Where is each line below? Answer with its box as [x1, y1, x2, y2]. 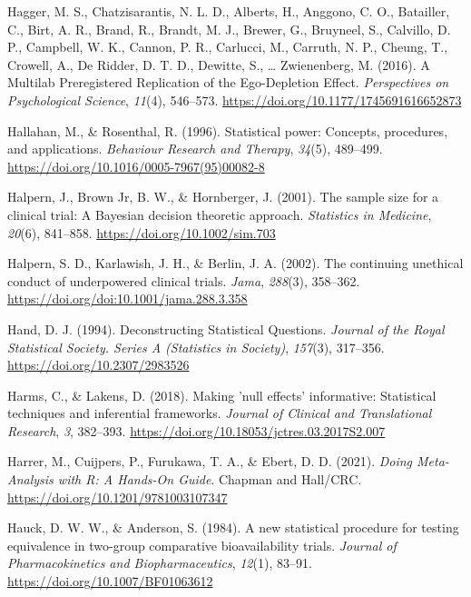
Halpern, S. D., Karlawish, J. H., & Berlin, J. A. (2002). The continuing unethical [7, 254, 464, 273]
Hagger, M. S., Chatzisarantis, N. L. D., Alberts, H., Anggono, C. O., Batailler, [7, 2, 450, 20]
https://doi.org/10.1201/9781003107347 [7, 487, 228, 506]
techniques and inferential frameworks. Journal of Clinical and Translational [7, 403, 432, 423]
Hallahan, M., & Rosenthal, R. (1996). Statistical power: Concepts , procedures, [7, 121, 448, 140]
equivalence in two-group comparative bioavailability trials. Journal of [7, 535, 397, 554]
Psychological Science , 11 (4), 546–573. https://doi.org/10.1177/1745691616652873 [7, 90, 462, 109]
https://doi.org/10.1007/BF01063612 [7, 572, 213, 591]
